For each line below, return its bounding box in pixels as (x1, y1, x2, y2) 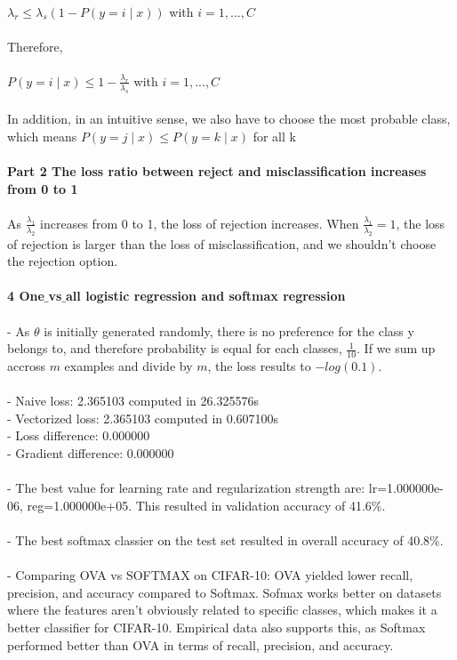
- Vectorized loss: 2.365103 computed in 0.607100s (7, 408, 279, 427)
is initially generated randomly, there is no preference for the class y (44, 321, 414, 340)
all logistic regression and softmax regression (66, 286, 346, 305)
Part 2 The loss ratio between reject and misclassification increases (7, 162, 427, 181)
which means (7, 126, 77, 145)
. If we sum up (357, 339, 436, 358)
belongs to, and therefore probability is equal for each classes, (7, 339, 342, 358)
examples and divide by (64, 357, 193, 375)
